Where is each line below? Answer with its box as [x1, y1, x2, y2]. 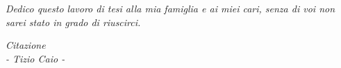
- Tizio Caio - [6, 51, 65, 65]
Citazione [6, 38, 46, 52]
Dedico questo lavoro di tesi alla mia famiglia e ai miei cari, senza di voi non [6, 1, 335, 15]
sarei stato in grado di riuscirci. [6, 14, 141, 29]
